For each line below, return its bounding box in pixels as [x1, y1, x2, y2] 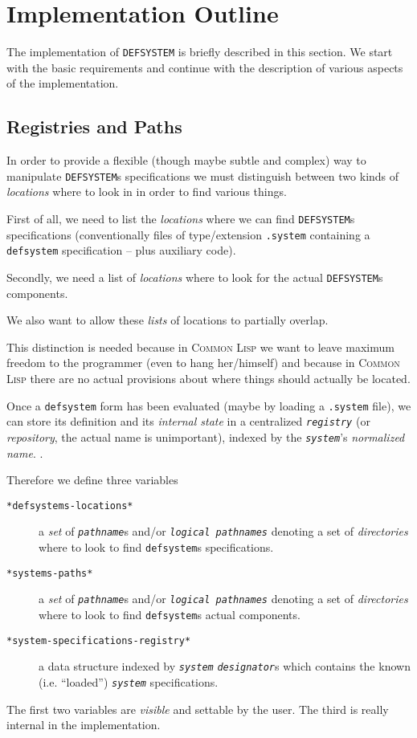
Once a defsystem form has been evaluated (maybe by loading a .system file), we [6, 397, 411, 414]
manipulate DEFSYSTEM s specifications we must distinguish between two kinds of [6, 167, 399, 184]
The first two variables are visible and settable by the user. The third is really [6, 700, 389, 717]
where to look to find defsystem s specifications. [39, 539, 274, 556]
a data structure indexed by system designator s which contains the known [39, 658, 411, 675]
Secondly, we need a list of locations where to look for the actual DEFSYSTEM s [6, 268, 383, 285]
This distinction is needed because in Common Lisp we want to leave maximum [6, 338, 395, 355]
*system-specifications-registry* [6, 634, 191, 646]
